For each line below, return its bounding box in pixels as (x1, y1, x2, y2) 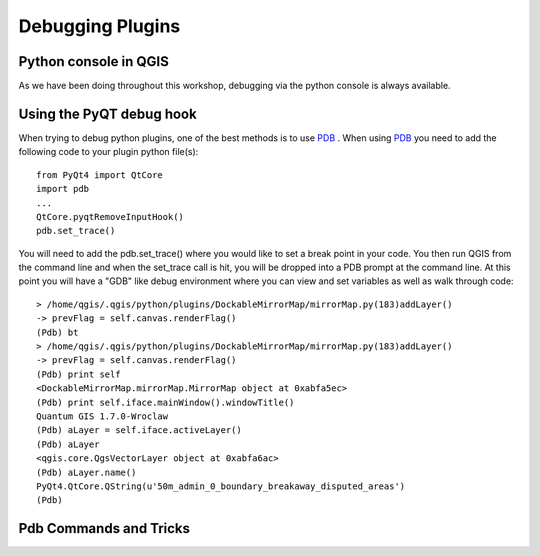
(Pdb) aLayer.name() (36, 466, 137, 478)
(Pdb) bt (36, 326, 79, 338)
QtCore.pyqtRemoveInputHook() (36, 211, 185, 222)
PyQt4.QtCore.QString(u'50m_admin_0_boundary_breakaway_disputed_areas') (36, 480, 406, 492)
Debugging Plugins (18, 15, 181, 37)
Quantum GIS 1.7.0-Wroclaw (36, 411, 169, 422)
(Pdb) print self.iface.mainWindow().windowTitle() (36, 396, 295, 408)
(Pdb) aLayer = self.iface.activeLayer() (36, 425, 242, 436)
